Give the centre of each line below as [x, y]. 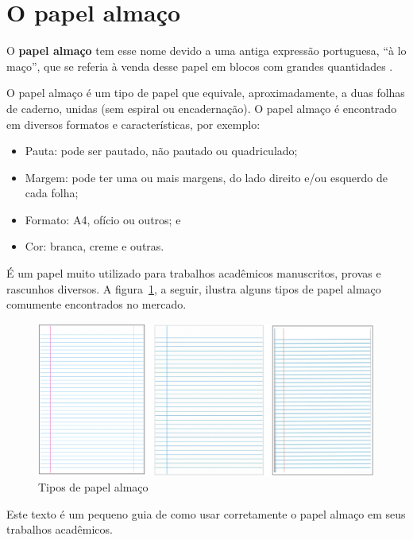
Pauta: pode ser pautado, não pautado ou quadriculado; [161, 151]
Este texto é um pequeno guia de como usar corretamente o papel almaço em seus [206, 513]
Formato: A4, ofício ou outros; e [103, 219]
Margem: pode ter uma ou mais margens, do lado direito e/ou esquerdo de [206, 177]
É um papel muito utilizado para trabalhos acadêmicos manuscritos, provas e [194, 273]
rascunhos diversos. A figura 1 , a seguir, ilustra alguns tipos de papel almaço [194, 288]
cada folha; [52, 193]
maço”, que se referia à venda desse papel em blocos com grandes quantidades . [200, 66]
